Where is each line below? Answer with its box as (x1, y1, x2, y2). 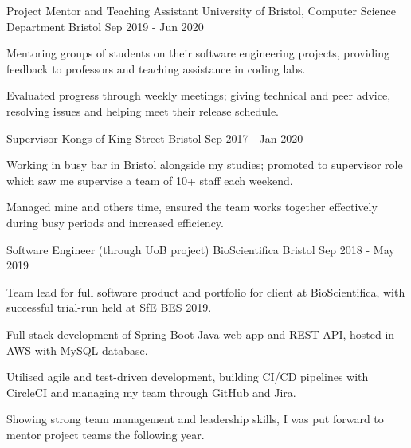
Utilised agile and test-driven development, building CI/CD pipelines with (6, 368, 369, 385)
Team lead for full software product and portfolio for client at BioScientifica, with (6, 283, 405, 300)
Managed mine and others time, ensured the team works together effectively (6, 198, 378, 215)
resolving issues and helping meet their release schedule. (6, 102, 279, 119)
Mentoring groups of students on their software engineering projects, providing (6, 45, 389, 61)
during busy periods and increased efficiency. (6, 214, 224, 230)
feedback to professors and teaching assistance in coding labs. (6, 60, 306, 77)
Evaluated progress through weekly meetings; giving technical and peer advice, (6, 87, 391, 104)
